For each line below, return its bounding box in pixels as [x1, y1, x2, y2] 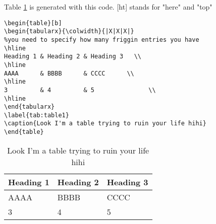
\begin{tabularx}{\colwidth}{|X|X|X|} [4, 28, 134, 35]
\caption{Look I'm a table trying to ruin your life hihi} [4, 120, 206, 127]
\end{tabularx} [4, 103, 55, 111]
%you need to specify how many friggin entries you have [4, 36, 199, 43]
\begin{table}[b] [4, 19, 62, 27]
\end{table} [4, 128, 44, 136]
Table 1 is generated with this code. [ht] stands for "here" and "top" [4, 2, 212, 12]
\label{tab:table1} [4, 111, 69, 119]
